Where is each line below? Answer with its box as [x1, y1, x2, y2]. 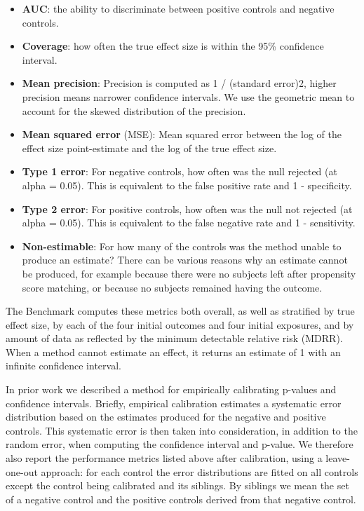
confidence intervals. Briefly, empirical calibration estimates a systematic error [6, 395, 342, 410]
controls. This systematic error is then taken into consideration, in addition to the [6, 423, 358, 437]
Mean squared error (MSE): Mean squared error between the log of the [22, 127, 342, 142]
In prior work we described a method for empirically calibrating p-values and [6, 382, 337, 397]
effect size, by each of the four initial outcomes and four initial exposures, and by [6, 317, 354, 332]
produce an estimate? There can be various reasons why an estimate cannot [22, 252, 348, 267]
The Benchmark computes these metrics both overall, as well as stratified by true [6, 304, 355, 318]
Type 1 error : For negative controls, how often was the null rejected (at [22, 164, 337, 179]
